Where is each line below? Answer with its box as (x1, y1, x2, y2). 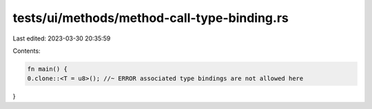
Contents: (12, 47, 41, 55)
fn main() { (27, 65, 68, 73)
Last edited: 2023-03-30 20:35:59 (12, 34, 111, 43)
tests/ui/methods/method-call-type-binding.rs (12, 10, 289, 25)
